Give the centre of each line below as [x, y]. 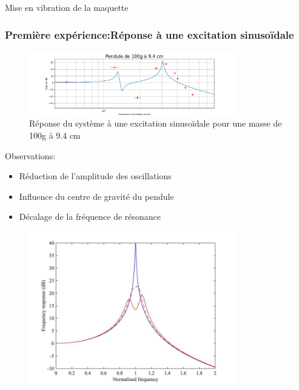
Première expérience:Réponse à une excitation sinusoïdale [149, 34]
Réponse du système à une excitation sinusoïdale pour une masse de [156, 123]
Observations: [30, 155]
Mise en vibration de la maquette [67, 7]
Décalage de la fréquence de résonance [90, 216]
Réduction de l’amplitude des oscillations [95, 176]
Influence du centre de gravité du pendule [96, 196]
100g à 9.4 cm [55, 135]
